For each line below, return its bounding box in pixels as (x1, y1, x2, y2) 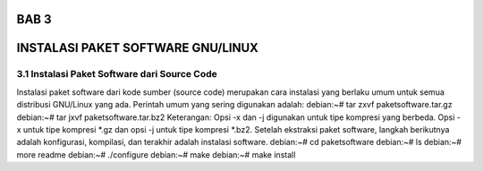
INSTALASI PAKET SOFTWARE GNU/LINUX (16, 40, 259, 56)
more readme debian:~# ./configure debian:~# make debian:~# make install (16, 149, 296, 160)
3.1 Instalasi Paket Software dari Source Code (16, 68, 218, 81)
